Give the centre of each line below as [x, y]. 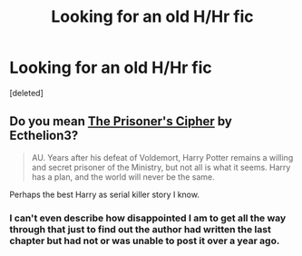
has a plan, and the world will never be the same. [123, 177]
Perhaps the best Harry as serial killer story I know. [104, 194]
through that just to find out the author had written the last [141, 229]
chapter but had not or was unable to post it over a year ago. [145, 241]
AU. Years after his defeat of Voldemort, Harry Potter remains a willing [162, 157]
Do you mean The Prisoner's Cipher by [121, 121]
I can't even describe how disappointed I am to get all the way [148, 218]
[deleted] [26, 93]
